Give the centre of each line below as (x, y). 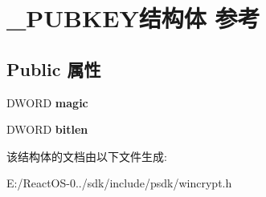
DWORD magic (47, 102)
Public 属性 (54, 68)
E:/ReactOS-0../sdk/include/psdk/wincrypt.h (119, 183)
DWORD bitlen (47, 129)
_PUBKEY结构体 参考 (133, 18)
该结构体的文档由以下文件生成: (87, 156)
